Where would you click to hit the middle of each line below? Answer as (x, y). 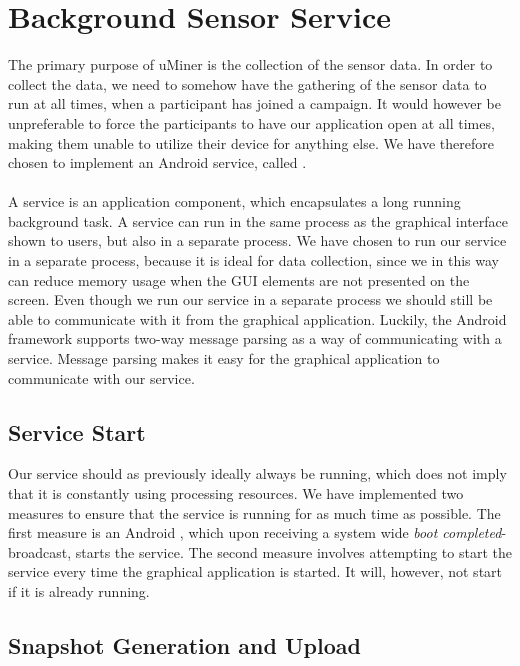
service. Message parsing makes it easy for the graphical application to (224, 358)
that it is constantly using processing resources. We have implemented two (236, 493)
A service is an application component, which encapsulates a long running (234, 201)
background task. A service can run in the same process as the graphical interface (258, 220)
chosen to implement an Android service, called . (157, 162)
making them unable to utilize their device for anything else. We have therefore (251, 142)
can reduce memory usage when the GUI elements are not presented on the (239, 279)
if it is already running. (79, 590)
